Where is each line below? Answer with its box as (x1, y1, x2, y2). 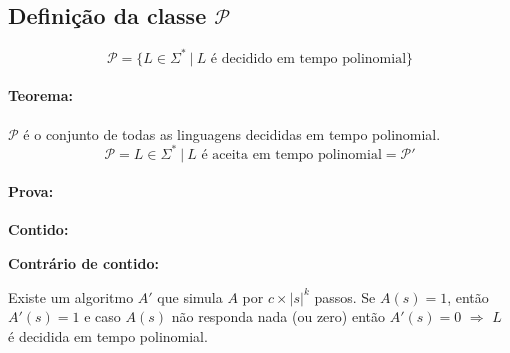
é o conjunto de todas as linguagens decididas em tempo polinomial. (23, 123, 441, 144)
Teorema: (8, 85, 74, 106)
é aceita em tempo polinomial (201, 147, 382, 162)
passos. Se (314, 286, 376, 307)
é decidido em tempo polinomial (210, 51, 407, 66)
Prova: (8, 181, 54, 202)
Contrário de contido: (8, 252, 159, 273)
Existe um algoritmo (8, 286, 134, 307)
